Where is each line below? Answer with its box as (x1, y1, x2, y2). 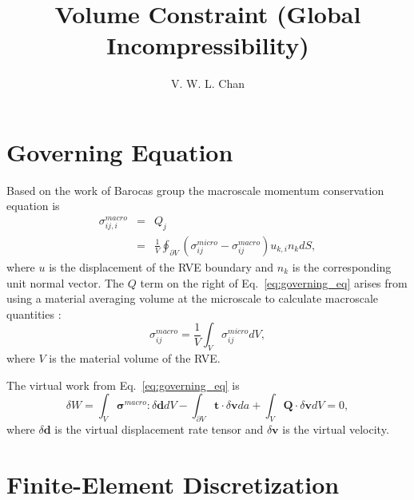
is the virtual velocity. (282, 421, 389, 438)
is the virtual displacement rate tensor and (54, 421, 264, 438)
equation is (6, 197, 60, 214)
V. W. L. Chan (171, 75, 245, 92)
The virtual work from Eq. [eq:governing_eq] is (6, 376, 240, 393)
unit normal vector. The (6, 274, 125, 291)
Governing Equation (6, 135, 233, 168)
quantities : (6, 305, 62, 322)
